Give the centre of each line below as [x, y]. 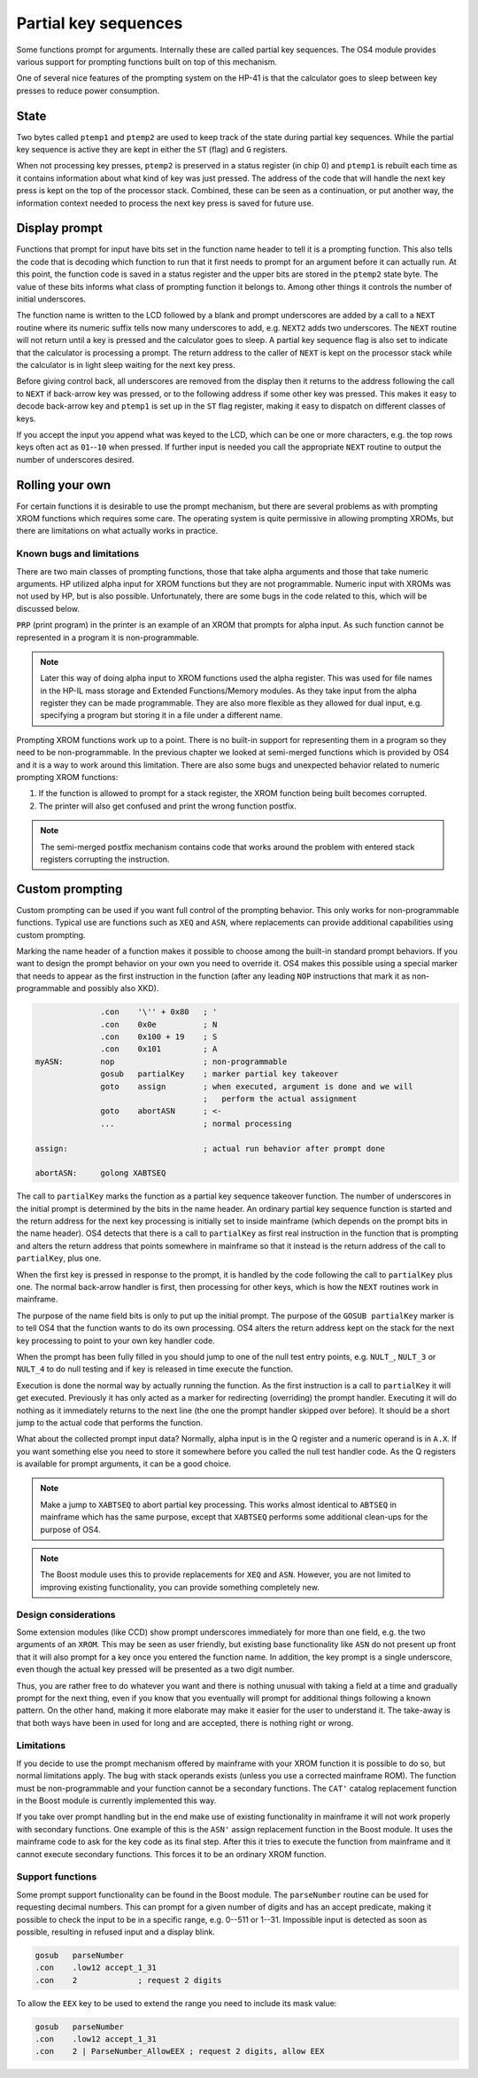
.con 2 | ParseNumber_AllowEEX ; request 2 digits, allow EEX [180, 2051]
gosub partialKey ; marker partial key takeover [220, 1074]
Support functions [57, 1877]
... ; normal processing [196, 1123]
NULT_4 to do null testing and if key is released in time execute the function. [155, 1369]
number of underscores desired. [75, 459]
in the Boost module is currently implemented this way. [116, 1801]
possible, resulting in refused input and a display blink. [116, 1932]
